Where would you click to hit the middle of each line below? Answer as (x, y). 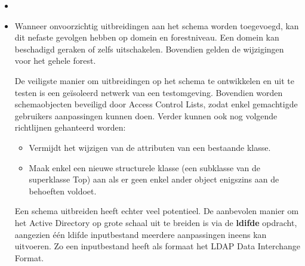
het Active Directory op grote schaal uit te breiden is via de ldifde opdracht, (156, 222)
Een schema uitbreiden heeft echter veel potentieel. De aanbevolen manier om (157, 211)
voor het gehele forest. (55, 61)
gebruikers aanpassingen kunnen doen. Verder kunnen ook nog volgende (146, 115)
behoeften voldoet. (63, 191)
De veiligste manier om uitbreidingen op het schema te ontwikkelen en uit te (155, 80)
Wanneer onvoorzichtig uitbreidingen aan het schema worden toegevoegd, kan (157, 25)
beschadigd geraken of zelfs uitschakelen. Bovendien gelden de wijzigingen (149, 49)
